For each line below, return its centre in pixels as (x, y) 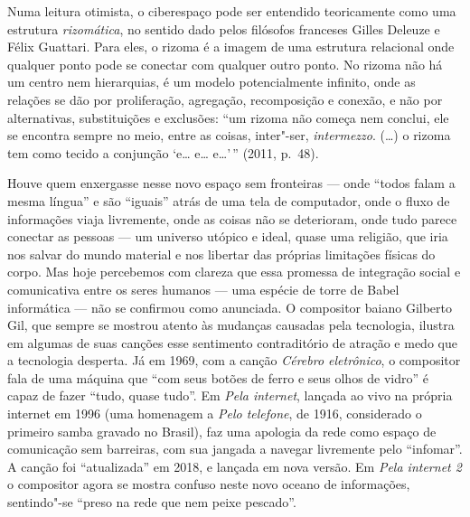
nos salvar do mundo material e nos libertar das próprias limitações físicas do (221, 254)
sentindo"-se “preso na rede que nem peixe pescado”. (152, 502)
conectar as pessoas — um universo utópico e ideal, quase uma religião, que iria (228, 236)
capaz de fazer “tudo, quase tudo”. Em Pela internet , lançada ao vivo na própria (230, 395)
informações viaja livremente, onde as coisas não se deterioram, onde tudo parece (232, 218)
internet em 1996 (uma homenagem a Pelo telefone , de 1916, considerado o (215, 414)
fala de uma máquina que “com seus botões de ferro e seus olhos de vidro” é (218, 377)
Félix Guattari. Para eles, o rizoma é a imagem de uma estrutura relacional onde (231, 47)
